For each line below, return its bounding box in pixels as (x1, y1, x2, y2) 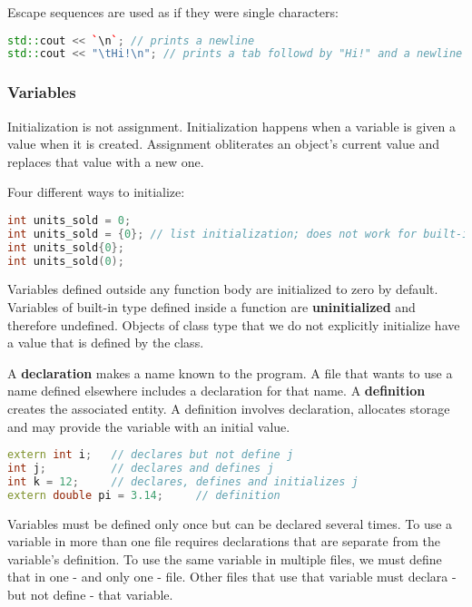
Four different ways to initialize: (7, 182, 185, 201)
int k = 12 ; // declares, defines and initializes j (7, 475, 359, 488)
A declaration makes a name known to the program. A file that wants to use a (7, 363, 453, 382)
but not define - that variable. (7, 585, 173, 604)
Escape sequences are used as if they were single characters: (7, 3, 339, 21)
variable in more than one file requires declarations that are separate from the (7, 532, 440, 551)
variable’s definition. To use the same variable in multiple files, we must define (7, 549, 442, 568)
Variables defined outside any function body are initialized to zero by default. (7, 279, 438, 299)
